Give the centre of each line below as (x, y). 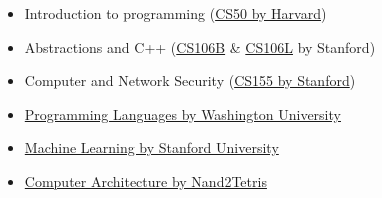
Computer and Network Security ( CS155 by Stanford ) (190, 80)
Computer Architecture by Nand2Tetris (145, 180)
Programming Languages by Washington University (182, 113)
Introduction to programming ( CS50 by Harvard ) (175, 13)
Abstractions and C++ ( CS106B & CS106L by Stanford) (200, 46)
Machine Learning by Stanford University (151, 147)
